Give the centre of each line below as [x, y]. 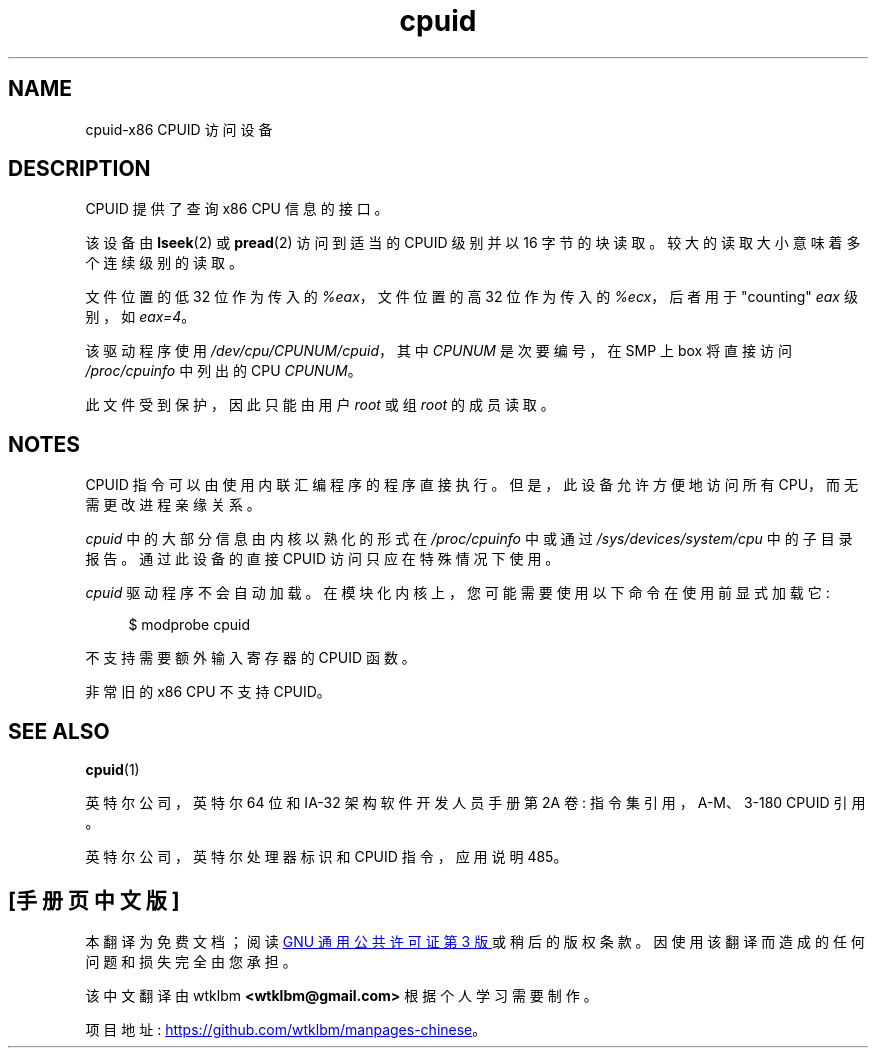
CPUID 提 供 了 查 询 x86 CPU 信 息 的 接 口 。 [237, 209]
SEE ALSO [59, 731]
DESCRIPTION [79, 169]
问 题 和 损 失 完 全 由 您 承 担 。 [191, 961]
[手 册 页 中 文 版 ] [94, 900]
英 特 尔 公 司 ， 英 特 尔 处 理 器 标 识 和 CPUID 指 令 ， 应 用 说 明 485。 [326, 857]
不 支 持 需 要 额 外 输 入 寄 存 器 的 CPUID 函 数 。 [250, 658]
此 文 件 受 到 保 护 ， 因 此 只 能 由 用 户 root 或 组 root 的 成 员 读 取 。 [320, 405]
